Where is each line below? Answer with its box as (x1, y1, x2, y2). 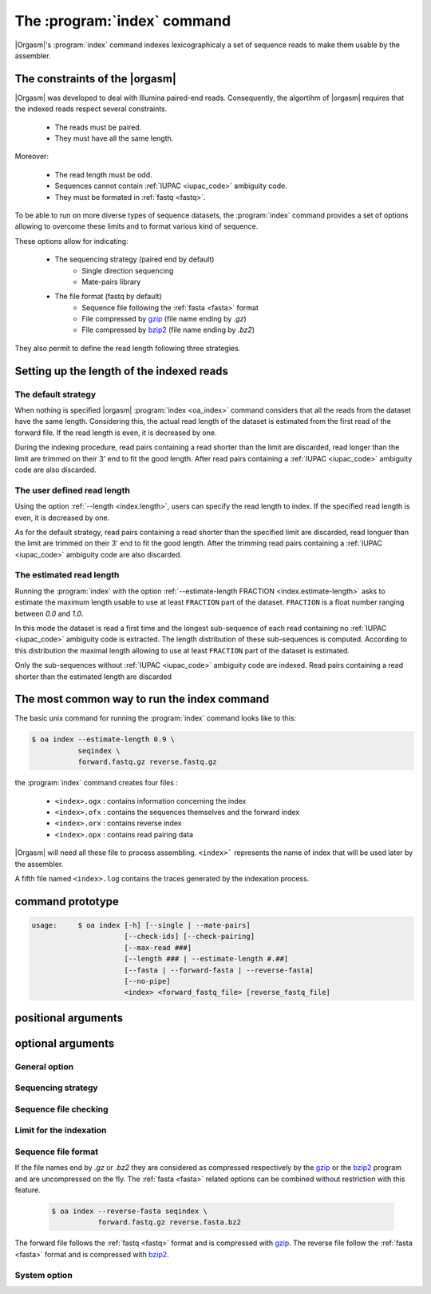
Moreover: (14, 152, 49, 162)
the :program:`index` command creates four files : (14, 778, 179, 788)
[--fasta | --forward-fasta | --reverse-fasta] (124, 965, 314, 975)
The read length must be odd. (54, 170, 153, 179)
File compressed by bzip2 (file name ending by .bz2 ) (81, 325, 255, 335)
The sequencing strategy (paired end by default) (54, 254, 215, 264)
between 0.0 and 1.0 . (14, 609, 84, 618)
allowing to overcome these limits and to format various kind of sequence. (14, 222, 259, 231)
